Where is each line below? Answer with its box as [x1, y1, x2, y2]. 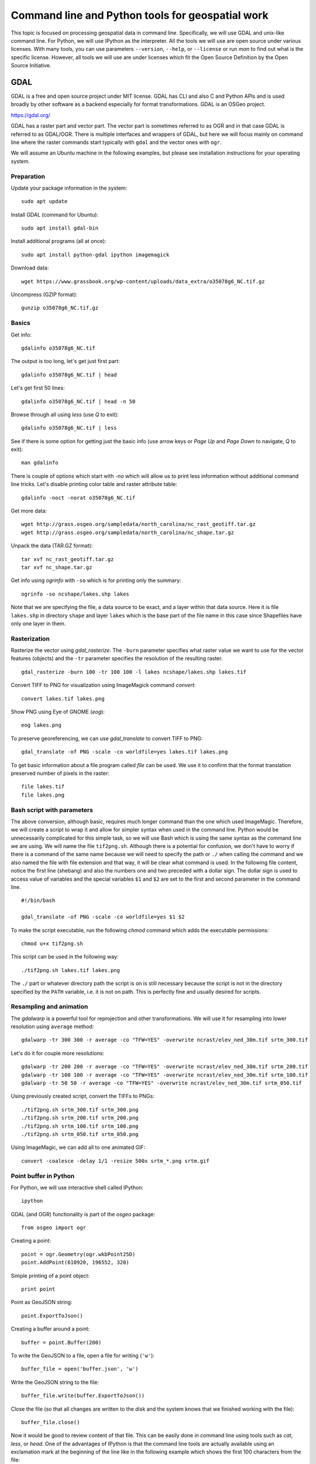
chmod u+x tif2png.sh [21, 940, 83, 947]
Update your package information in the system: [11, 184, 128, 191]
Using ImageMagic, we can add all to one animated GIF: [11, 1144, 146, 1151]
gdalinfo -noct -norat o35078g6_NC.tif [21, 494, 136, 501]
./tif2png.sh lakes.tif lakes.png [21, 967, 120, 973]
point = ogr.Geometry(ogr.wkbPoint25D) [21, 1251, 136, 1257]
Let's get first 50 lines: [11, 384, 65, 392]
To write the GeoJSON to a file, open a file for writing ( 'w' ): [11, 1352, 155, 1359]
